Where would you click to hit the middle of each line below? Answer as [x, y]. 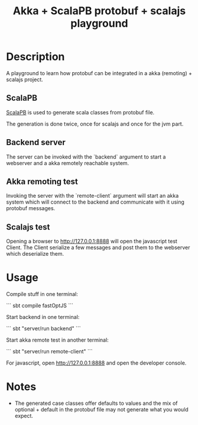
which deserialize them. [35, 254]
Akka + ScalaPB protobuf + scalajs [99, 11]
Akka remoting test [42, 181]
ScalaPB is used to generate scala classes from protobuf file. [80, 112]
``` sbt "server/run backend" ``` [43, 329]
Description [35, 57]
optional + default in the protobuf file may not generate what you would [102, 410]
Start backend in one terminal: [43, 317]
